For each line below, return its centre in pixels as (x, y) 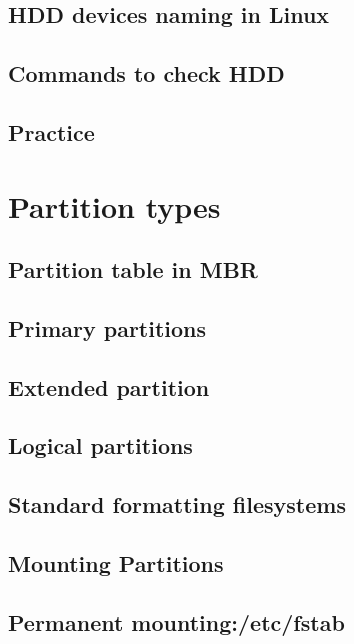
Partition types (114, 205)
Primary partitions (107, 327)
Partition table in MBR (133, 269)
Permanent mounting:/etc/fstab (176, 621)
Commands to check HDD (146, 73)
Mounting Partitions (116, 563)
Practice (51, 131)
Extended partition (109, 386)
